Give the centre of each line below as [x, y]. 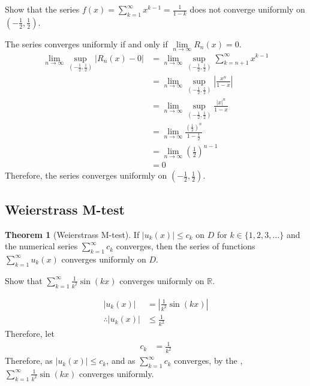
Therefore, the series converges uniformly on [86, 175]
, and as [121, 361]
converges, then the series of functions [186, 246]
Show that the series [42, 9]
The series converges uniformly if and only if [86, 43]
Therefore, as [29, 361]
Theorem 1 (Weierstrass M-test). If [72, 234]
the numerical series [41, 246]
